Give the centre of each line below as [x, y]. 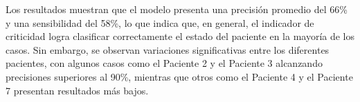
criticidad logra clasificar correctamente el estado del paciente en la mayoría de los [180, 36]
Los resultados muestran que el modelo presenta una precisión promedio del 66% [177, 9]
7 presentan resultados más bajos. [77, 90]
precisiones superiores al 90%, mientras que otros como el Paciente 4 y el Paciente [179, 76]
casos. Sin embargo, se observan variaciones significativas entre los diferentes [168, 49]
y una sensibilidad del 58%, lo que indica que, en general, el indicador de [160, 22]
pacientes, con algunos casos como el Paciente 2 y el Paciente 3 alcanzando [164, 63]
